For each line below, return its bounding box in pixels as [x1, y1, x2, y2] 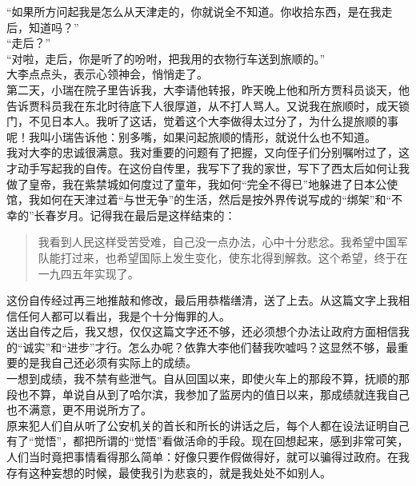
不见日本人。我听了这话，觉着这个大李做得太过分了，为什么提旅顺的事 [28, 113, 398, 129]
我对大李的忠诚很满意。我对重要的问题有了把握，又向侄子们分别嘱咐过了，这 [6, 144, 410, 161]
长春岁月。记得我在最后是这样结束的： [34, 206, 236, 223]
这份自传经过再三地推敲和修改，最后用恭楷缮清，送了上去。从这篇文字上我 [6, 292, 398, 309]
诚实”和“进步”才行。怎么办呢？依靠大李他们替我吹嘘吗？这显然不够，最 [22, 338, 398, 355]
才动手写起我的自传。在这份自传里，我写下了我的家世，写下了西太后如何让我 [6, 159, 410, 176]
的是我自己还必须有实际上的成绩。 [17, 354, 197, 371]
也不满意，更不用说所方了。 [6, 401, 152, 418]
